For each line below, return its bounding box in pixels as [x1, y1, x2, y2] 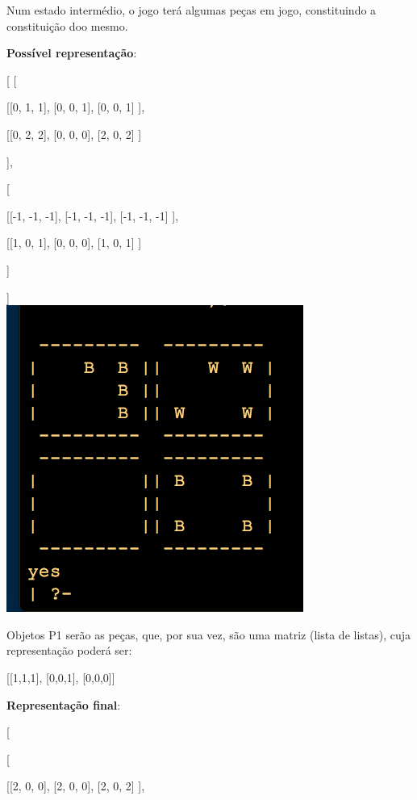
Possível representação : [6, 44, 137, 61]
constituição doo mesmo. [6, 17, 128, 34]
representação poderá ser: [6, 642, 132, 659]
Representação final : [6, 696, 121, 713]
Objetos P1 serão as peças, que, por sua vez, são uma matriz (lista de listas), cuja [6, 626, 411, 643]
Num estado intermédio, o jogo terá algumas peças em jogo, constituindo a [6, 2, 377, 18]
